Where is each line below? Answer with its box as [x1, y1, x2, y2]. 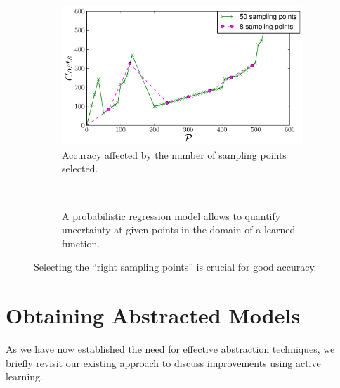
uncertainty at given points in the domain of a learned [62, 222, 296, 237]
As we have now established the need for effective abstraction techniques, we [6, 342, 335, 356]
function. [62, 235, 100, 250]
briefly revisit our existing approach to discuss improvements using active [6, 355, 321, 370]
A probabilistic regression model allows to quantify [62, 208, 281, 223]
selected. [62, 161, 98, 176]
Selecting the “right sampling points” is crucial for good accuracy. [34, 259, 317, 274]
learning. [6, 369, 43, 384]
